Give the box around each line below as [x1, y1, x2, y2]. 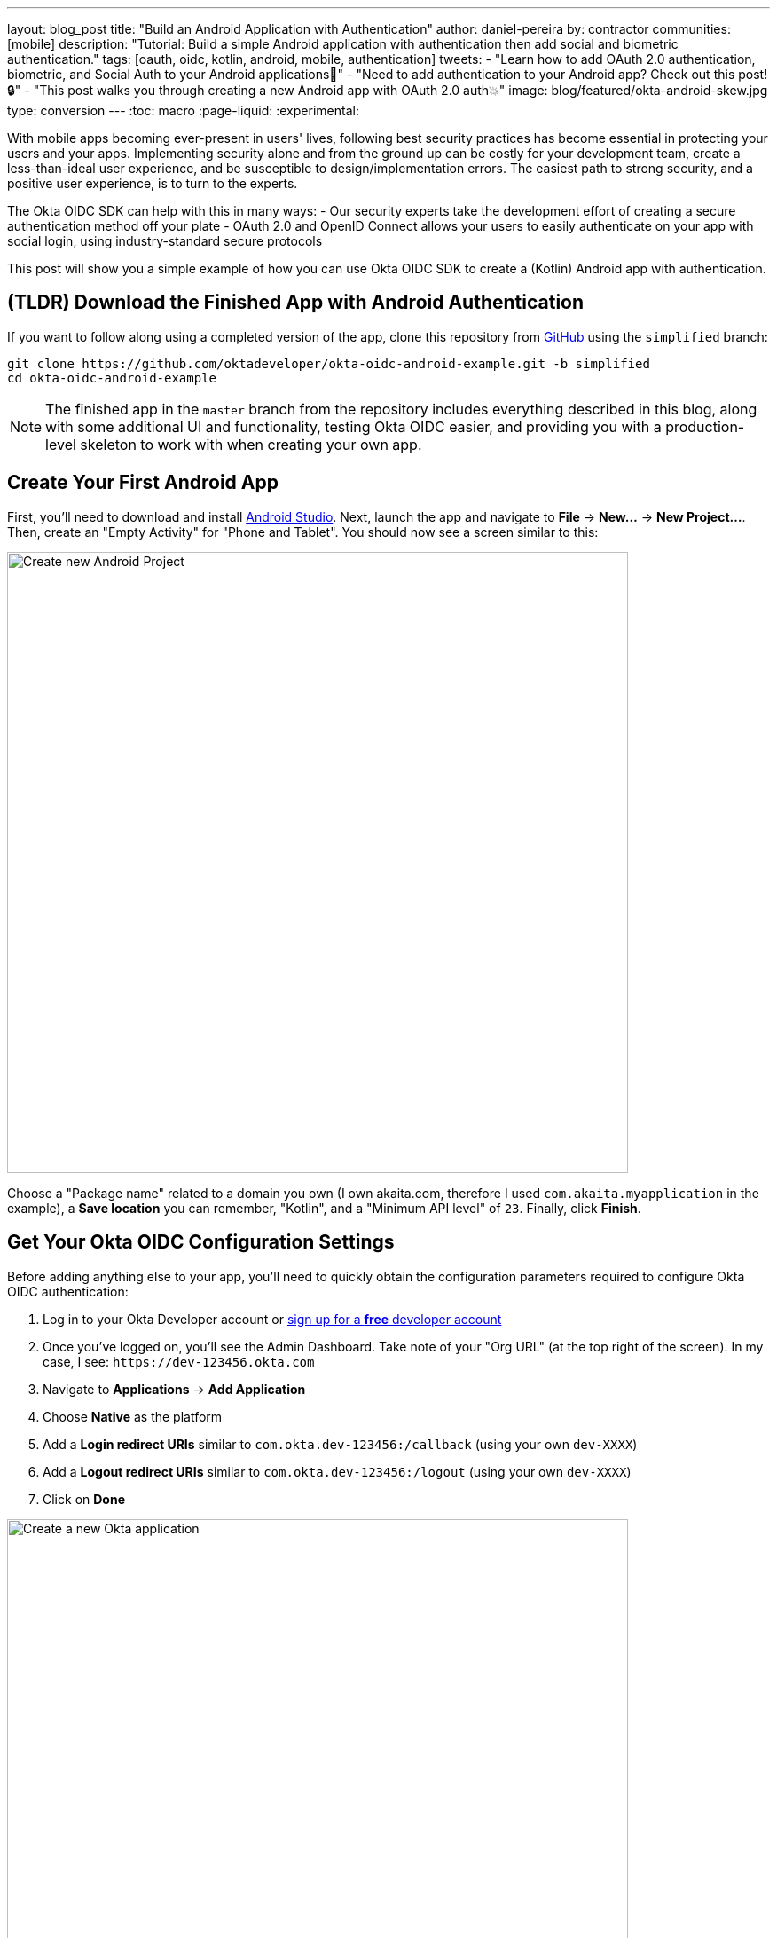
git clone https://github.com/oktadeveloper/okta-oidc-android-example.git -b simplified [7, 356, 650, 371]
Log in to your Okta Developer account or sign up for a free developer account [43, 1311, 502, 1327]
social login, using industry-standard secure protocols [7, 233, 323, 248]
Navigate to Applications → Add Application [43, 1381, 306, 1397]
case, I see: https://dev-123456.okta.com [43, 1353, 315, 1369]
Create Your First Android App [7, 471, 279, 494]
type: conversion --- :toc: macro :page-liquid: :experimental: [7, 103, 359, 118]
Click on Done [43, 1491, 125, 1507]
